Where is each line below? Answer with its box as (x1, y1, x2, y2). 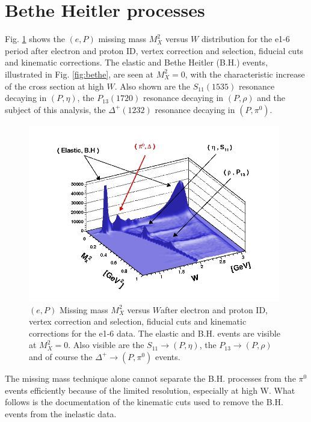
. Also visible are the (68, 338, 144, 351)
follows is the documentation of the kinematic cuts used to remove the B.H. (5, 396, 283, 408)
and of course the (29, 350, 93, 362)
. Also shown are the (114, 79, 191, 92)
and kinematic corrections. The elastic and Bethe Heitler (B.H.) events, (5, 56, 268, 69)
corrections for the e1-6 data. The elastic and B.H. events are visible (29, 326, 280, 339)
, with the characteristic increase (185, 67, 305, 80)
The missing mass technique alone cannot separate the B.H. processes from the (5, 372, 296, 384)
